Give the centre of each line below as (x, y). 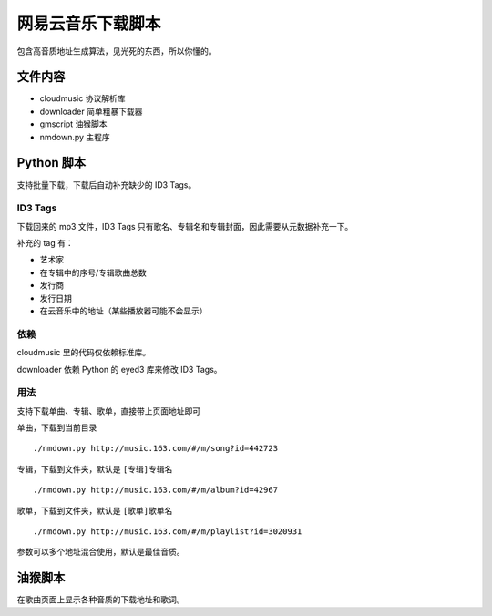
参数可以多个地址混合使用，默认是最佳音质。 (101, 552)
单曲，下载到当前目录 (57, 427)
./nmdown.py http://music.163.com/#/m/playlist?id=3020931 (168, 532)
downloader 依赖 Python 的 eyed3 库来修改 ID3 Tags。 (119, 369)
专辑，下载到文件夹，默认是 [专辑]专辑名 (95, 468)
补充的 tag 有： (45, 243)
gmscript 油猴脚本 (74, 124)
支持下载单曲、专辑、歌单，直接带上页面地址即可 (108, 411)
